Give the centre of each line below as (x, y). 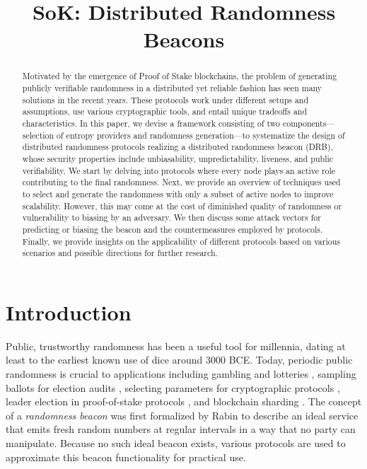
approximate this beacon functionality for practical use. (126, 457)
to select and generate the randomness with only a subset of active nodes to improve (178, 193)
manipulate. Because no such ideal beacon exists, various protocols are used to (176, 442)
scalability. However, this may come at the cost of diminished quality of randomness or (182, 205)
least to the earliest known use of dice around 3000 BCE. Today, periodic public (179, 360)
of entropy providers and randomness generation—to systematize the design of (201, 135)
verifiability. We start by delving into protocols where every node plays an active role (179, 170)
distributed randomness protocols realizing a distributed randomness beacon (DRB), (177, 147)
